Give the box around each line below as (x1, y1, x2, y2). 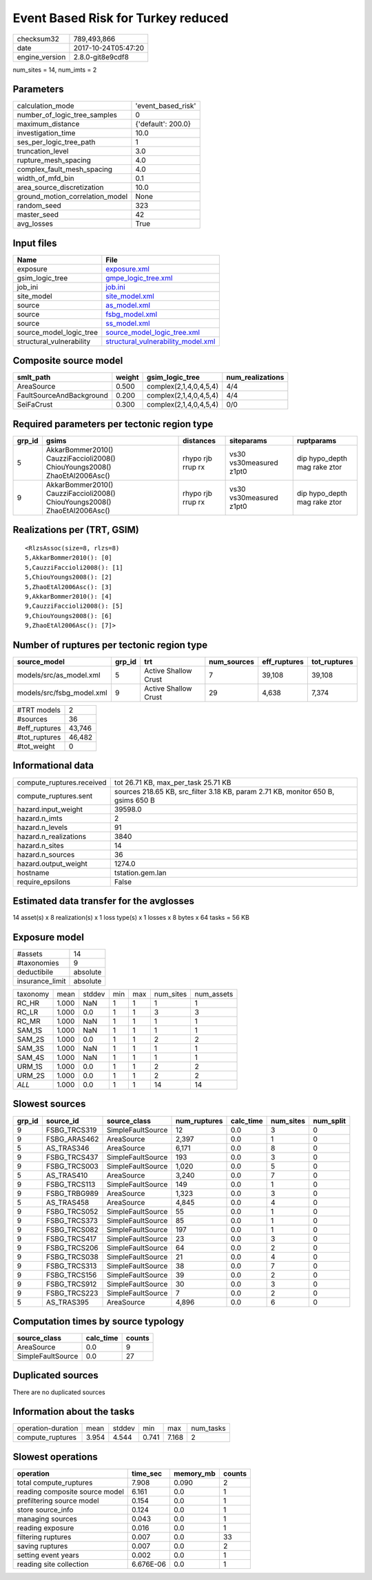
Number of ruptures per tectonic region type (12, 639, 208, 651)
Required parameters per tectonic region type (12, 418, 214, 430)
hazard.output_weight (17, 858, 87, 868)
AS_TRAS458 (45, 1197, 90, 1207)
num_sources (209, 657, 255, 666)
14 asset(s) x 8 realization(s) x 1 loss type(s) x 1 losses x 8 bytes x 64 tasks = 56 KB (12, 914, 249, 922)
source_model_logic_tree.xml (105, 327, 200, 337)
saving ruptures (17, 1541, 68, 1550)
